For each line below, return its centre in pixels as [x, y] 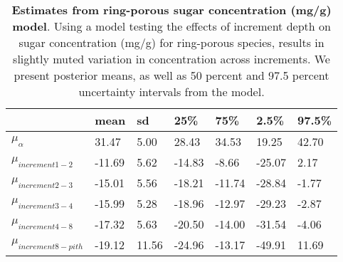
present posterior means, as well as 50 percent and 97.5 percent [171, 75]
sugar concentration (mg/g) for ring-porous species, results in [171, 42]
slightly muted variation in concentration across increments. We [171, 59]
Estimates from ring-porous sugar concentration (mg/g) [171, 10]
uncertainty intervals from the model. [171, 91]
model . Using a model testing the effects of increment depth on [171, 26]
